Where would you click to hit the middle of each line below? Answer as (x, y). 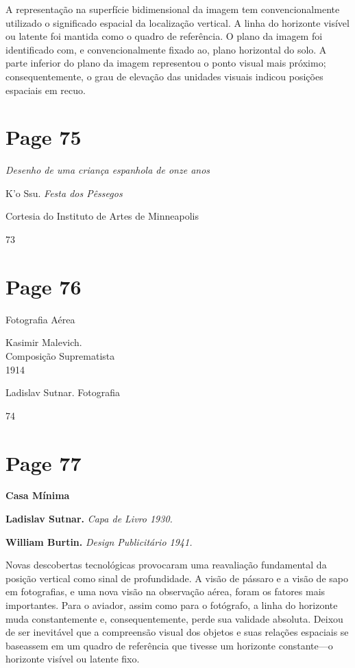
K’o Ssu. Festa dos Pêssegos (64, 193)
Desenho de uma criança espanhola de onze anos (108, 170)
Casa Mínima (38, 495)
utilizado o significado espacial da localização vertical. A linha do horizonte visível (177, 22)
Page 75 (44, 137)
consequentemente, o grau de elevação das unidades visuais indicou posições (164, 76)
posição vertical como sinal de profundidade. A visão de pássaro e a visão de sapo (177, 578)
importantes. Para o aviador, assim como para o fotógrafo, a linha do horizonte (172, 605)
